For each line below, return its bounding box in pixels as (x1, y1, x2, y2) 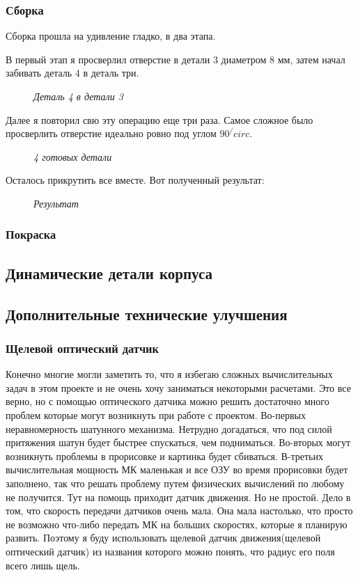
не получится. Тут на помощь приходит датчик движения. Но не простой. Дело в (6, 489, 351, 504)
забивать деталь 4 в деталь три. (6, 65, 139, 80)
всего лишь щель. (6, 558, 80, 572)
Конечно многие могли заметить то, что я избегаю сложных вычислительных (6, 367, 333, 381)
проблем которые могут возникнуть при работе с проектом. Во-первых (6, 407, 306, 422)
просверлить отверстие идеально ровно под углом (6, 126, 217, 141)
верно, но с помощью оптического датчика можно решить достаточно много (6, 394, 329, 409)
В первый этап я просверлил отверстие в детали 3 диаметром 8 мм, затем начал (6, 52, 345, 66)
